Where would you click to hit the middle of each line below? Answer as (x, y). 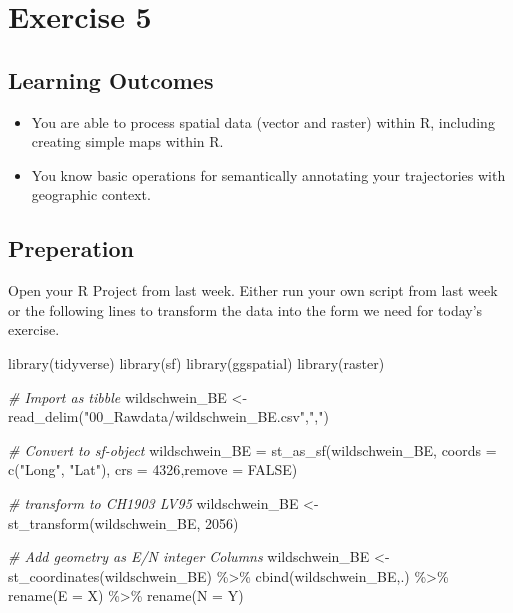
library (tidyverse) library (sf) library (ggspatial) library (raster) (196, 362)
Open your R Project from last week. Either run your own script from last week (253, 290)
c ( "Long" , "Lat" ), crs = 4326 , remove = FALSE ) (153, 469)
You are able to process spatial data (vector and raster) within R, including (263, 121)
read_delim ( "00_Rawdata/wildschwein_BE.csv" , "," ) (168, 416)
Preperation (71, 248)
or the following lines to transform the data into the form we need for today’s (245, 309)
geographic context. (91, 194)
